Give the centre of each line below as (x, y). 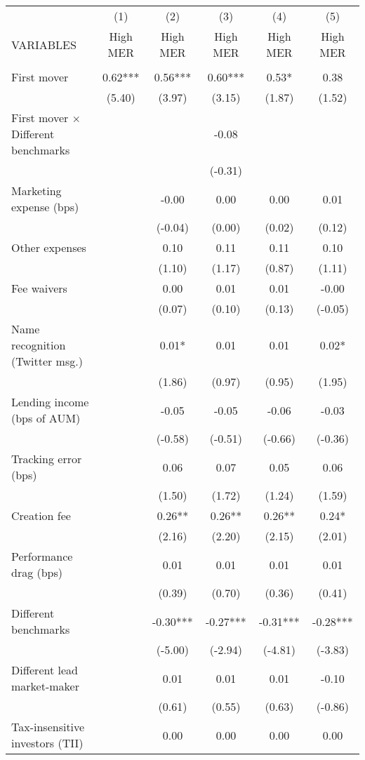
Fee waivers (39, 288)
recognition (39, 345)
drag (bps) (37, 572)
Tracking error (47, 459)
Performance (42, 556)
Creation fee (41, 515)
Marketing (36, 191)
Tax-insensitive (48, 727)
